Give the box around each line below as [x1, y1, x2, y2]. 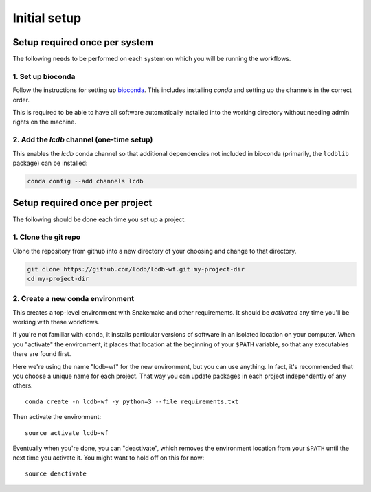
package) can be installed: [12, 159, 88, 167]
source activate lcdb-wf [25, 429, 109, 436]
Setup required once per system [12, 36, 154, 48]
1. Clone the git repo [12, 232, 81, 242]
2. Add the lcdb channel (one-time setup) [12, 135, 153, 144]
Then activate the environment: [12, 413, 102, 421]
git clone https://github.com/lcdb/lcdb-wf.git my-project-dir [27, 265, 245, 273]
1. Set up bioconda [12, 71, 76, 81]
